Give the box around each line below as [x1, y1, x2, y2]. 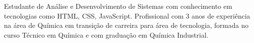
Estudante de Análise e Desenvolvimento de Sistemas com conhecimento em [4, 1, 232, 11]
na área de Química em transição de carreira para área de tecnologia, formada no [4, 20, 249, 30]
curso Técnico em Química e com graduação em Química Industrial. [4, 29, 208, 40]
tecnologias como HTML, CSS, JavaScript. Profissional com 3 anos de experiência [4, 10, 251, 21]
